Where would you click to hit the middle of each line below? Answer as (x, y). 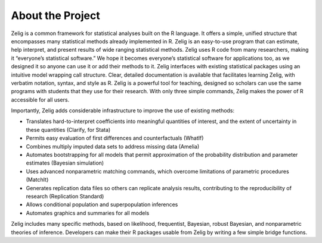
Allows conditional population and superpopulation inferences (102, 204)
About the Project (56, 15)
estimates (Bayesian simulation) (65, 163)
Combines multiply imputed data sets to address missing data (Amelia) (113, 146)
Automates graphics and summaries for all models (88, 213)
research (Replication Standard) (65, 196)
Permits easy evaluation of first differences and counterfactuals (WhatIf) (115, 138)
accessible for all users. (40, 100)
